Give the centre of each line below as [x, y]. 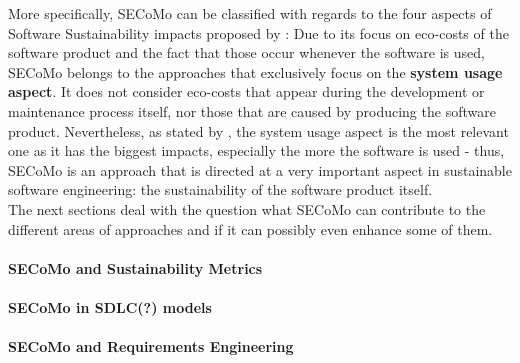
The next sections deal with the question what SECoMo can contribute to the [247, 208]
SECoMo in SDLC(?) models [110, 306]
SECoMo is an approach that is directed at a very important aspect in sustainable [260, 169]
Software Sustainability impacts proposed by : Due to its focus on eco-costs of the [258, 32]
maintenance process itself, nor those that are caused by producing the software [252, 110]
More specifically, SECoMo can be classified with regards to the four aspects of [250, 13]
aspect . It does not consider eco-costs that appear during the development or [246, 91]
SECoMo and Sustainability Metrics [135, 267]
